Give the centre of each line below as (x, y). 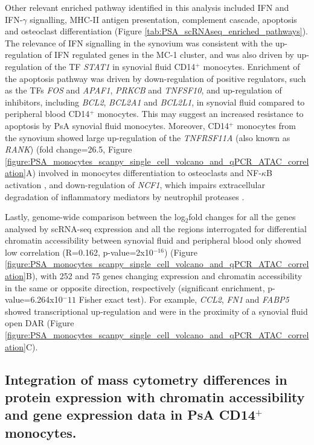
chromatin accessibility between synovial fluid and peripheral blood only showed (153, 240)
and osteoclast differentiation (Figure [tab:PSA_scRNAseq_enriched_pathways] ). (157, 31)
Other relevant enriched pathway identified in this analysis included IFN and (147, 7)
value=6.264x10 (34, 299)
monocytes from (266, 125)
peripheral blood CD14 (47, 114)
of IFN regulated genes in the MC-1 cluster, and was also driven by (169, 55)
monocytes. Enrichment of (252, 66)
